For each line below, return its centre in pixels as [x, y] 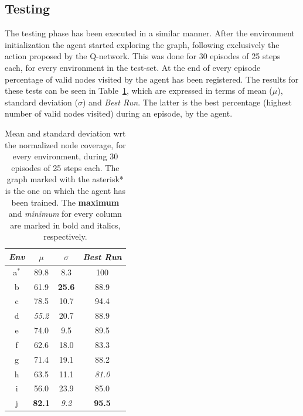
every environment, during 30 [65, 156]
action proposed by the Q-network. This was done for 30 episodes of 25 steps [143, 56]
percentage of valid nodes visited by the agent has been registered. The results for [152, 79]
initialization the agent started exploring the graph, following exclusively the [142, 44]
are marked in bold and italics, [65, 225]
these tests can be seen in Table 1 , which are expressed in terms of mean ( [139, 91]
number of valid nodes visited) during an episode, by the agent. [119, 113]
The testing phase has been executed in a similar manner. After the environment [150, 33]
